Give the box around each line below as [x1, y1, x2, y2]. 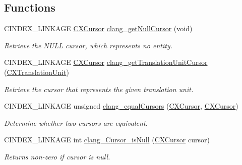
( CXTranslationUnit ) [4, 66, 69, 77]
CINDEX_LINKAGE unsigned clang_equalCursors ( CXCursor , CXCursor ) [4, 101, 238, 111]
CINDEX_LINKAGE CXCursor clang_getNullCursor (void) [4, 23, 193, 34]
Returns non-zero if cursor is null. [4, 151, 110, 161]
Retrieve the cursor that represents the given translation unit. [4, 84, 194, 94]
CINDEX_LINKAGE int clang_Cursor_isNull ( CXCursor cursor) [4, 134, 210, 145]
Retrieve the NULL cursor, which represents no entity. [4, 40, 172, 50]
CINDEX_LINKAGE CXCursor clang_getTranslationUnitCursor [4, 57, 208, 67]
